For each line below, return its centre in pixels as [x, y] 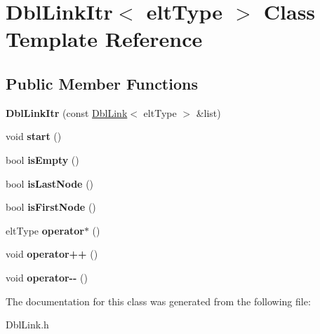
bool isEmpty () [42, 159]
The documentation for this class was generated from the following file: [158, 301]
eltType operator [45, 230]
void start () [34, 136]
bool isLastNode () [50, 183]
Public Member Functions [102, 83]
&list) [208, 112]
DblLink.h [27, 325]
